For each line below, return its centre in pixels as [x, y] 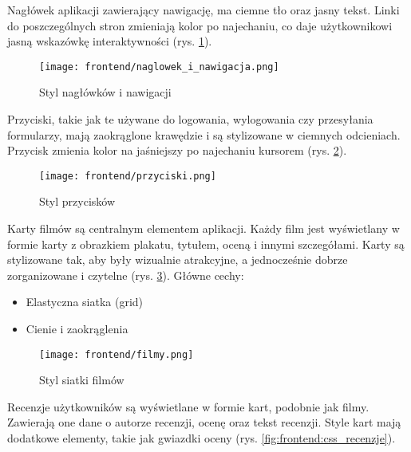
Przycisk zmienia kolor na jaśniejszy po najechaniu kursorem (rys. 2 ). [177, 150]
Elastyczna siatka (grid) [85, 302]
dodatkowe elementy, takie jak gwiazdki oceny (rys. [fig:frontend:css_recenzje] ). [202, 438]
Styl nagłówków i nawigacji [105, 92]
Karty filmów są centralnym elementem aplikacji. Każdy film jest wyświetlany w [204, 228]
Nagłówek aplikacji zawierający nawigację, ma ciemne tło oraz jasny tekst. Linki [204, 10]
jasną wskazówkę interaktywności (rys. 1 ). [110, 41]
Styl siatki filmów [82, 380]
